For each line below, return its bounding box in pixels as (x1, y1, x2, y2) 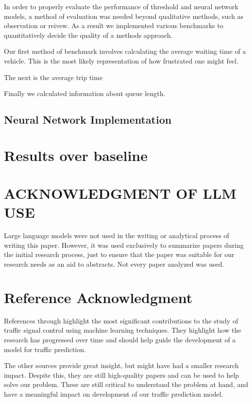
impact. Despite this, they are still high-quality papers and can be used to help (4, 370, 239, 380)
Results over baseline (4, 145, 148, 165)
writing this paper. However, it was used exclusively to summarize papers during (4, 240, 244, 250)
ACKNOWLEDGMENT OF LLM (4, 183, 236, 203)
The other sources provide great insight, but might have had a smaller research (4, 360, 239, 370)
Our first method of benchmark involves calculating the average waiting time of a (4, 46, 246, 56)
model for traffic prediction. (4, 344, 86, 354)
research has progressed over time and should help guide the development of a (4, 334, 236, 344)
